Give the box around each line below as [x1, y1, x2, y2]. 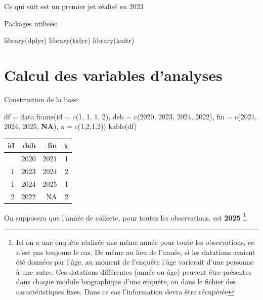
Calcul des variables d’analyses [4, 64, 223, 85]
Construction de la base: [4, 94, 79, 104]
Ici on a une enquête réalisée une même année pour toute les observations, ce [16, 236, 254, 247]
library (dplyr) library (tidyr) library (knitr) [4, 35, 135, 46]
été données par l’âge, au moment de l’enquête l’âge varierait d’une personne [16, 256, 254, 267]
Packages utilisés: [4, 18, 58, 28]
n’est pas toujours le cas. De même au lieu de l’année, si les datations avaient [16, 246, 255, 257]
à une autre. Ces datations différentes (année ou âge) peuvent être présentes [16, 266, 252, 277]
